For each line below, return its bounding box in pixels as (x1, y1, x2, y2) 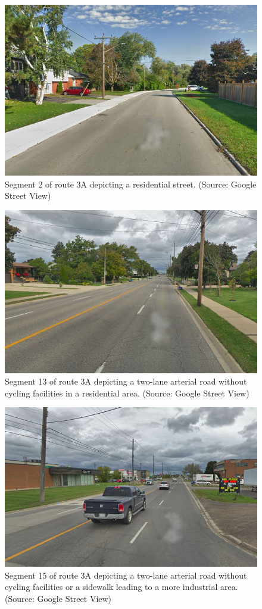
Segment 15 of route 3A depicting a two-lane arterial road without (5, 569, 247, 581)
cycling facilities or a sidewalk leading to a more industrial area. (5, 580, 238, 593)
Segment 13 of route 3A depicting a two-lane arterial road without (5, 375, 247, 388)
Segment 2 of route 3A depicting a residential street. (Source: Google (5, 177, 257, 190)
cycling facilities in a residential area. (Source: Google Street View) (5, 386, 249, 399)
